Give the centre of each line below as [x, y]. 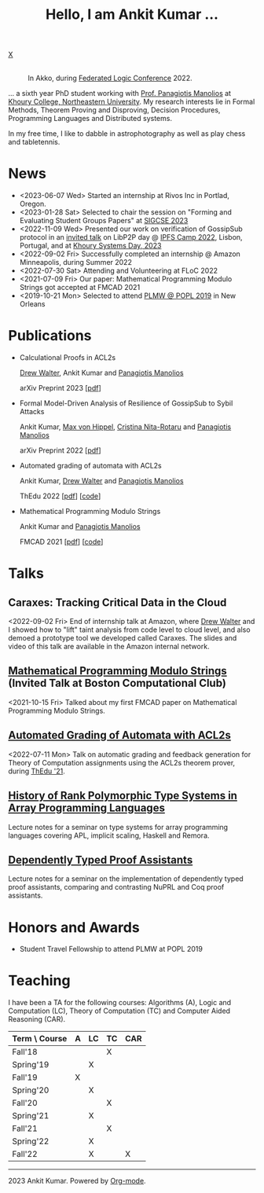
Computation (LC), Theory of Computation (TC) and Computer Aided [119, 1011]
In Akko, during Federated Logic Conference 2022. [110, 78]
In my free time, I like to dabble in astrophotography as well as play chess [127, 134]
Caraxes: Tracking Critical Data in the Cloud [117, 602]
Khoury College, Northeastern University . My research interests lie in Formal [132, 102]
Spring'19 [31, 1065]
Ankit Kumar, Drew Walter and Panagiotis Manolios [101, 481]
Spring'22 [31, 1141]
